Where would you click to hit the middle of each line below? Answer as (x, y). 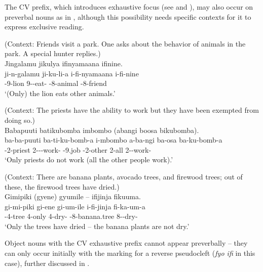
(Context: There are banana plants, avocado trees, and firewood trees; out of (124, 176)
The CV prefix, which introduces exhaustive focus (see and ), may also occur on (129, 7)
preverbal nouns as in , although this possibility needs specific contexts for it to (128, 16)
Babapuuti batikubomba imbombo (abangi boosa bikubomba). (102, 130)
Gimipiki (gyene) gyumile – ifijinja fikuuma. (73, 196)
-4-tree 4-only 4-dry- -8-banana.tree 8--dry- (71, 216)
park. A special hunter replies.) (53, 53)
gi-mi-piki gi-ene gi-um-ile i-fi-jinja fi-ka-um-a (75, 206)
